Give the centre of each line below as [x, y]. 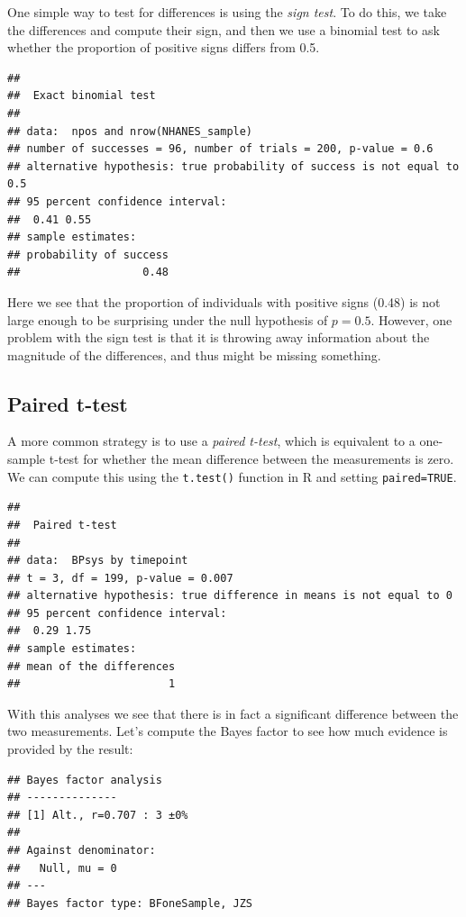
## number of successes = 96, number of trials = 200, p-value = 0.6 [220, 149]
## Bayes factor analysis [85, 780]
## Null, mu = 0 [62, 868]
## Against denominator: [82, 851]
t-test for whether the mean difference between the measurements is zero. [251, 459]
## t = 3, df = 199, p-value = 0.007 [120, 578]
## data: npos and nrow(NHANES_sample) [130, 131]
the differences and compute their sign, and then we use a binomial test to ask [224, 29]
